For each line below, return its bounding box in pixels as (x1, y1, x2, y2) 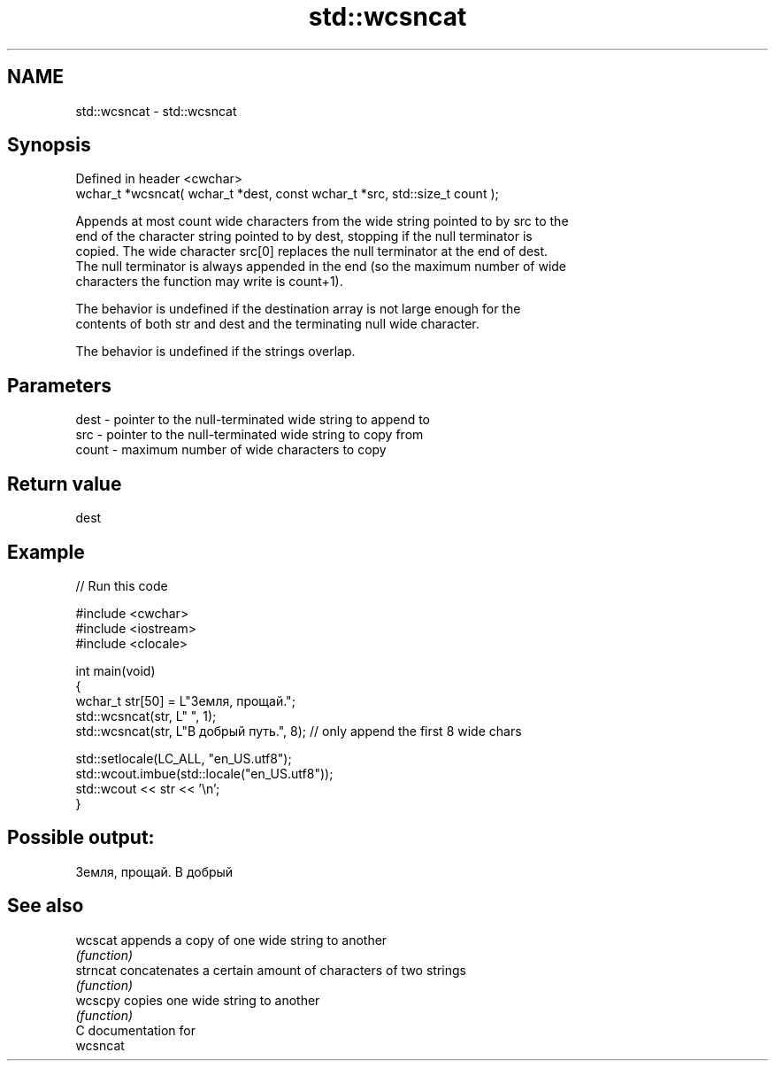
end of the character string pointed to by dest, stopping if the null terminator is (75, 228, 533, 244)
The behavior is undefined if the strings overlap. (75, 344, 356, 360)
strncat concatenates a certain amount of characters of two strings (75, 962, 466, 978)
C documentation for (75, 1022, 196, 1038)
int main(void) (75, 662, 156, 678)
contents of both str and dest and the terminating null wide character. (75, 316, 480, 332)
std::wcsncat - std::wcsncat (75, 103, 237, 119)
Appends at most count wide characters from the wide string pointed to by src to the (75, 213, 569, 229)
